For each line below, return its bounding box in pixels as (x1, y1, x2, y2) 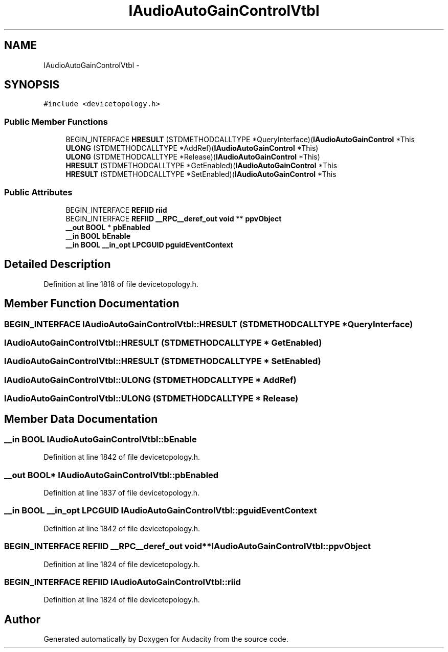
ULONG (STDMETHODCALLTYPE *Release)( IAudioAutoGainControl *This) (65, 152, 320, 162)
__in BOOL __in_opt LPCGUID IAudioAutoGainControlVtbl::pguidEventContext (4, 505, 317, 516)
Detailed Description (4, 258, 111, 271)
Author (4, 613, 40, 626)
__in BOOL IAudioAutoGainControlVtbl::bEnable (4, 434, 197, 444)
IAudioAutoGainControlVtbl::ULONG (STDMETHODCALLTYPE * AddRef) (4, 374, 297, 385)
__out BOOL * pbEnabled (65, 222, 150, 232)
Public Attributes (4, 187, 73, 197)
